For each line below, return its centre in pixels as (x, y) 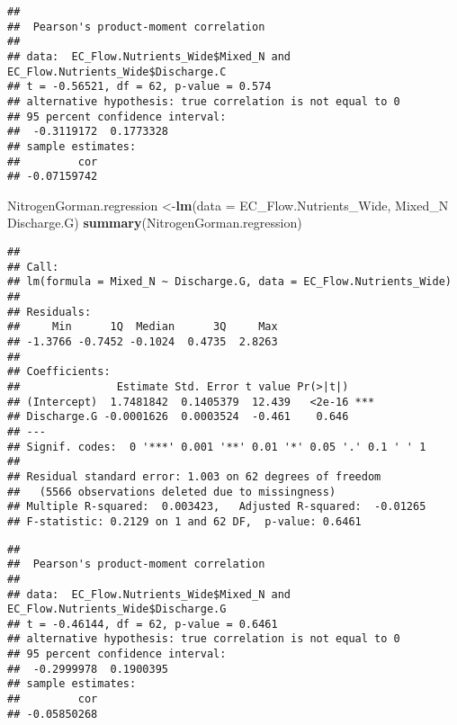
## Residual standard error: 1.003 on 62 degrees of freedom (194, 476)
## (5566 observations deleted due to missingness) (172, 492)
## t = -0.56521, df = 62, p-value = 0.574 (139, 87)
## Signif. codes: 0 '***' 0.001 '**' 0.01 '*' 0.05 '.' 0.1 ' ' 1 (217, 447)
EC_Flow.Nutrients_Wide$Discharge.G (117, 609)
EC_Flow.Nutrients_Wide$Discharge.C (117, 72)
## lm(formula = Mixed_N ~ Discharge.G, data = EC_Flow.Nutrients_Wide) (229, 282)
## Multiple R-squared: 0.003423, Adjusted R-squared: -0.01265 (217, 507)
